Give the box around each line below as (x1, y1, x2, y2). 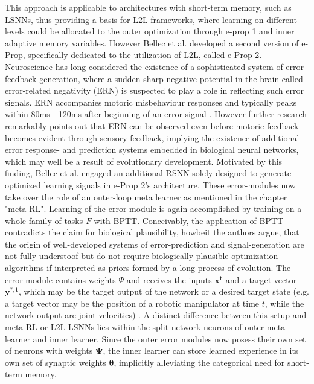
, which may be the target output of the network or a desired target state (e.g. (18, 285, 309, 298)
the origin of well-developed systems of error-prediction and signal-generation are (5, 237, 304, 250)
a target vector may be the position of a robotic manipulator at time (5, 296, 260, 309)
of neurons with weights (5, 344, 93, 357)
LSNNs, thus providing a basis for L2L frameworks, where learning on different (5, 13, 297, 25)
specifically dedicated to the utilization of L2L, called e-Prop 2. (28, 48, 262, 61)
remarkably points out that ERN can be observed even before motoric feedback (5, 119, 299, 132)
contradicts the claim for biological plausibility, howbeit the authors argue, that (5, 226, 300, 238)
